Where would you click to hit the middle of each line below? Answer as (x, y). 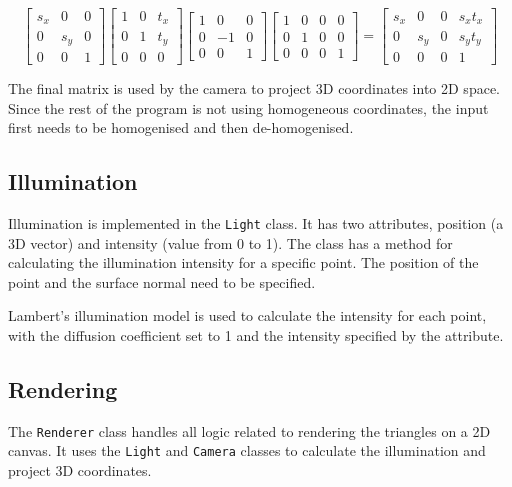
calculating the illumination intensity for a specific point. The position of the (243, 262)
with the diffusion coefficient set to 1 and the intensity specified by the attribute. (256, 335)
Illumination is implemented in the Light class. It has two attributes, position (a (256, 222)
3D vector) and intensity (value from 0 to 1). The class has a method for (230, 242)
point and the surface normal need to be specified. (162, 281)
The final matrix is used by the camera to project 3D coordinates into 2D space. (254, 88)
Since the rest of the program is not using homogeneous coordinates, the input (248, 107)
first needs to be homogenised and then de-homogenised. (181, 127)
